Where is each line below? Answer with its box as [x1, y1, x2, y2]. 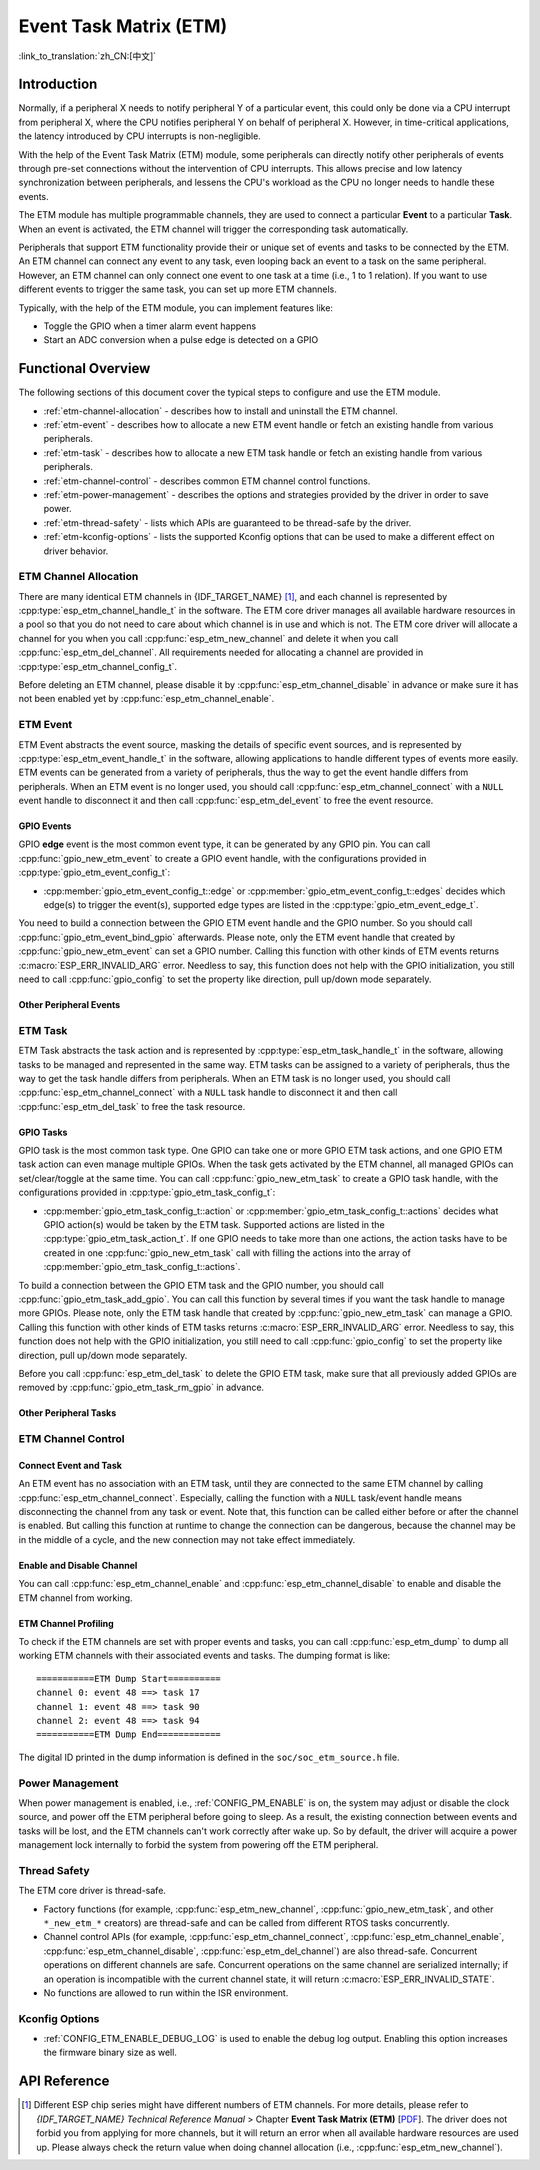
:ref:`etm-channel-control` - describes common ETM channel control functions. [43, 475, 371, 487]
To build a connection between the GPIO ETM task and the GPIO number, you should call [18, 1279, 384, 1291]
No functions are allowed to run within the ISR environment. [43, 1986, 289, 1999]
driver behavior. [43, 545, 109, 557]
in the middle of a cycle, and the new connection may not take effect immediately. [18, 1533, 356, 1545]
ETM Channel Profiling [18, 1617, 114, 1629]
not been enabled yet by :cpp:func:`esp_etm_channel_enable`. [18, 693, 275, 705]
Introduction [18, 76, 98, 93]
